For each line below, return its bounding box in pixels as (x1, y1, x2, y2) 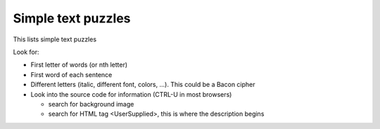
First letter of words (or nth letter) (30, 60, 128, 69)
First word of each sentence (30, 70, 113, 79)
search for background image (48, 100, 134, 108)
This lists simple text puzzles (13, 35, 97, 43)
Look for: (13, 48, 39, 56)
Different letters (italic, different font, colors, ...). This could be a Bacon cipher (30, 81, 256, 89)
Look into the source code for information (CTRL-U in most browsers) (30, 90, 232, 98)
